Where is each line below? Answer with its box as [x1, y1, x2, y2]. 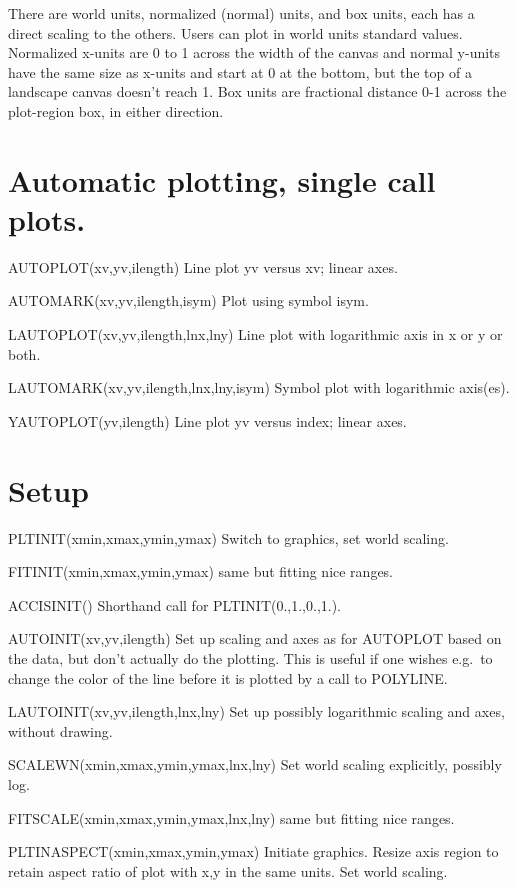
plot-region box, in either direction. [8, 100, 224, 121]
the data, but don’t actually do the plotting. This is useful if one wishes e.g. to [8, 647, 493, 668]
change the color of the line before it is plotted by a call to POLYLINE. [8, 667, 448, 688]
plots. [8, 198, 86, 239]
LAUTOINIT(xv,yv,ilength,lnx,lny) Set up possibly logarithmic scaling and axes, [8, 701, 505, 722]
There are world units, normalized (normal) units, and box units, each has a [8, 3, 475, 23]
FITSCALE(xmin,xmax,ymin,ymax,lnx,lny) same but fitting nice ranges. [8, 807, 455, 828]
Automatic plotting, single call [8, 159, 436, 200]
